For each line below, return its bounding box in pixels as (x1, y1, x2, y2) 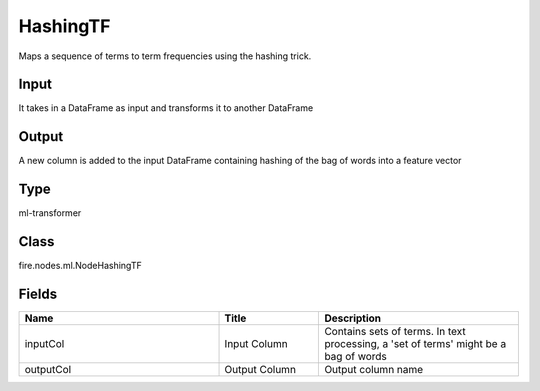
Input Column (224, 337, 289, 351)
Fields (18, 285, 58, 302)
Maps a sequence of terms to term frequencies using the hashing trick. (18, 50, 312, 62)
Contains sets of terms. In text (324, 325, 467, 339)
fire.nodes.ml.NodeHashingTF (18, 260, 142, 272)
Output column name (324, 363, 424, 377)
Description (324, 311, 382, 325)
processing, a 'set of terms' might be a (324, 337, 507, 351)
